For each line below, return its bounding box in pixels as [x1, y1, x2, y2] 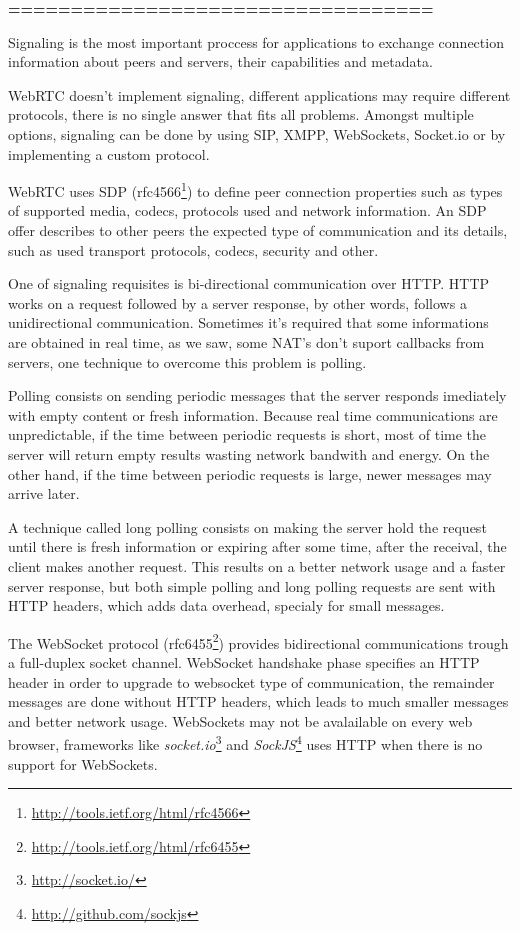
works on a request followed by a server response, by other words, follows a [8, 292, 467, 313]
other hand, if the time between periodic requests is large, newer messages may [8, 463, 492, 484]
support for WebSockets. [8, 753, 158, 774]
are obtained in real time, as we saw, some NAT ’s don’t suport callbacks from [8, 331, 485, 352]
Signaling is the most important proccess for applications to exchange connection [8, 31, 504, 52]
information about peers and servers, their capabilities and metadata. [8, 51, 433, 72]
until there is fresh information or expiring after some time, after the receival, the [8, 536, 507, 557]
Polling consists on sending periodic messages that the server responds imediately [8, 385, 507, 406]
